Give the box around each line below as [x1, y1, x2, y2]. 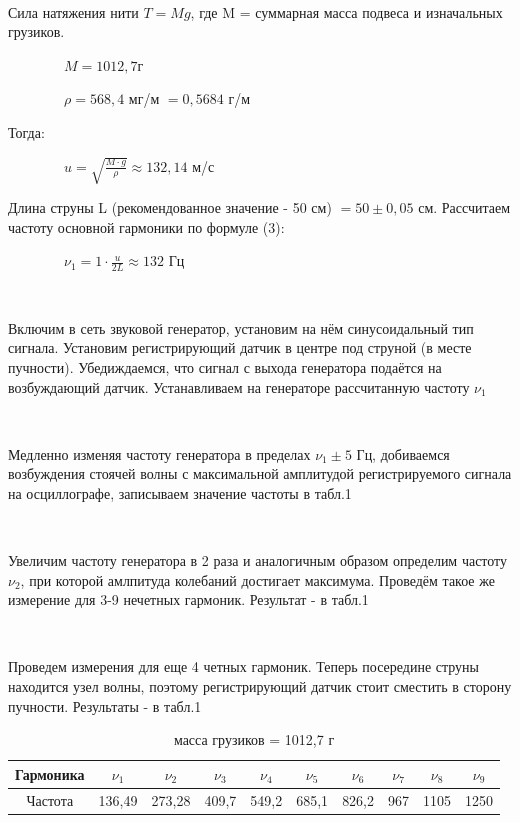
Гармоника [15, 763, 85, 784]
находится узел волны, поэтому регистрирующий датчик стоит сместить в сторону [8, 676, 512, 697]
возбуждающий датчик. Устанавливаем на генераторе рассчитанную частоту [8, 376, 470, 397]
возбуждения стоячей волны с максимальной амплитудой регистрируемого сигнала [8, 463, 512, 484]
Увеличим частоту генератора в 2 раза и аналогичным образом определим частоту [8, 550, 508, 571]
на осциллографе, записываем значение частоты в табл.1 [8, 482, 352, 503]
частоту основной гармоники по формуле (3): [8, 216, 285, 237]
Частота [26, 789, 74, 810]
